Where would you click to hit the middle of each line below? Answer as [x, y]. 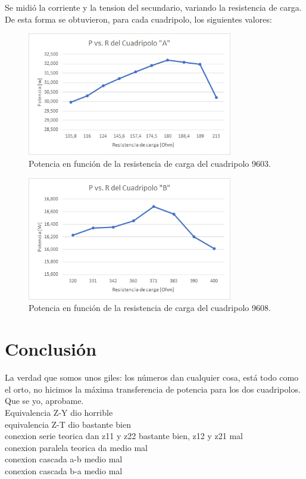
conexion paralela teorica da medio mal [76, 447]
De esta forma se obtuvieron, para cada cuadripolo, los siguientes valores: [138, 19]
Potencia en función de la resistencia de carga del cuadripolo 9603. [150, 163]
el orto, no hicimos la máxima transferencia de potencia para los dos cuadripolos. [153, 389]
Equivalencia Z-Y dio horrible [59, 412]
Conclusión [51, 349]
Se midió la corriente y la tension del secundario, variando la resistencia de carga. [153, 7]
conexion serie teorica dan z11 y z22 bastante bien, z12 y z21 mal [124, 436]
